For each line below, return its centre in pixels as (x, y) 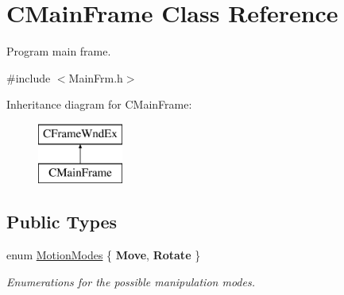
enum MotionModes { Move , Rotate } (104, 255)
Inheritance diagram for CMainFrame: (99, 104)
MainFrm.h (96, 77)
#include (29, 77)
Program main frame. (59, 51)
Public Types (62, 222)
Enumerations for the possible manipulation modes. (131, 281)
